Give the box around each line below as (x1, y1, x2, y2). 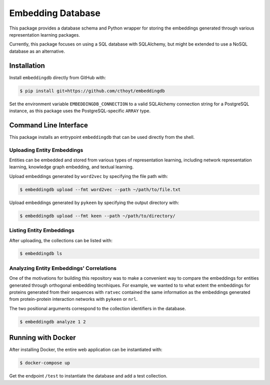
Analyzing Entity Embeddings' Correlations (9, 265, 117, 272)
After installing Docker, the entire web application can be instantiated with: (9, 346, 162, 353)
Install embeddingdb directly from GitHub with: (9, 74, 106, 80)
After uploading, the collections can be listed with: (9, 237, 112, 243)
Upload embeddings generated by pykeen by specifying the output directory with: (9, 200, 179, 206)
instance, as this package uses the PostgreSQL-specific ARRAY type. (9, 108, 151, 114)
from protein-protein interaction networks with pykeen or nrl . (9, 296, 138, 302)
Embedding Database (9, 8, 101, 19)
